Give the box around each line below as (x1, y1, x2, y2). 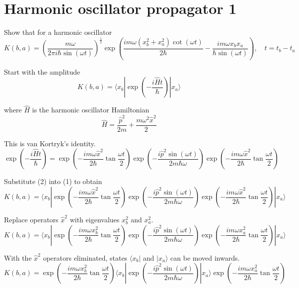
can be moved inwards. (170, 252, 240, 263)
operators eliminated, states (43, 252, 128, 263)
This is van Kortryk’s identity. (4, 138, 96, 148)
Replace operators (4, 214, 59, 225)
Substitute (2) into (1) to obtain (4, 176, 102, 187)
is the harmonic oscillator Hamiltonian (32, 104, 149, 115)
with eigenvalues (70, 214, 120, 225)
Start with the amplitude (4, 66, 80, 77)
